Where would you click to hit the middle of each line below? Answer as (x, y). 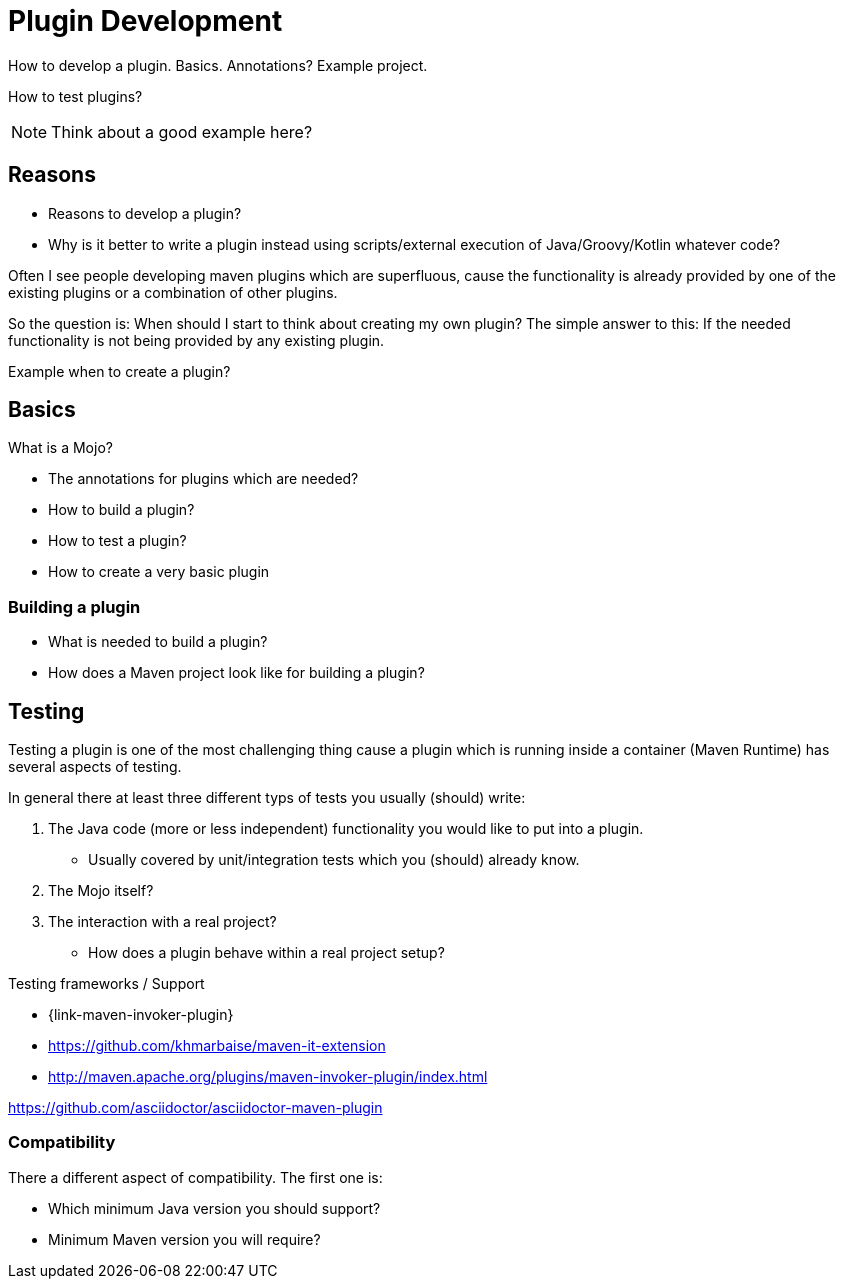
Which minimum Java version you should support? (214, 1208)
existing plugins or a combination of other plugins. (173, 292)
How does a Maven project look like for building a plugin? (236, 673)
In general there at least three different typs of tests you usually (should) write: (267, 798)
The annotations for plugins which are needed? (203, 479)
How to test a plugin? (117, 541)
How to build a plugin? (121, 510)
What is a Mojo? (60, 448)
